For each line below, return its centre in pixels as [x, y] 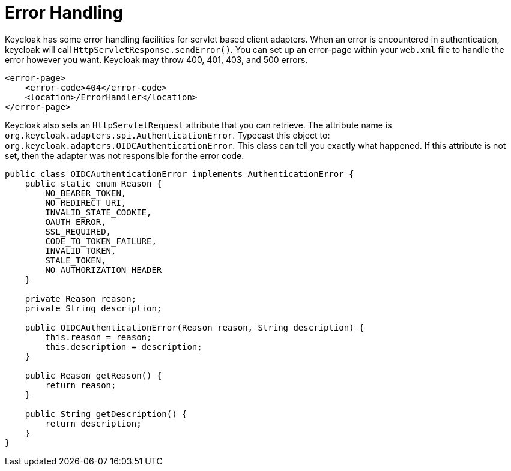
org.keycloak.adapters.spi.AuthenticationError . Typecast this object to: [168, 135]
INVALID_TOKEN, [81, 250]
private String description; [93, 308]
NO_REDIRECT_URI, [86, 202]
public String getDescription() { [106, 414]
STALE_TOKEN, [76, 260]
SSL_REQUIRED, [78, 231]
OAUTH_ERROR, [76, 222]
